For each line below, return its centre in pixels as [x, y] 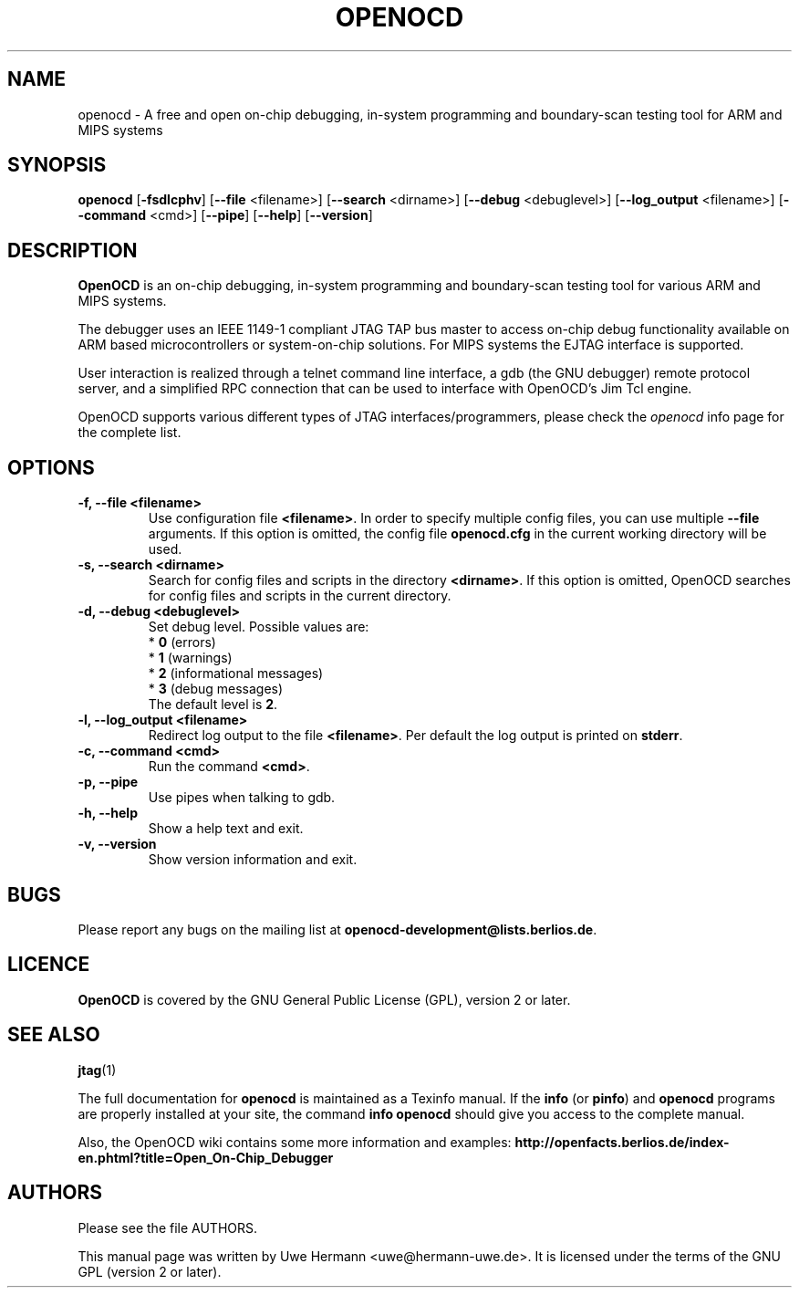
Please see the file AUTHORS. [168, 1227]
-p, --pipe [108, 782]
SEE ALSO [54, 1035]
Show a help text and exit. [226, 829]
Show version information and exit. [253, 860]
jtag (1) [97, 1070]
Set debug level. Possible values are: [259, 627]
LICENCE [49, 965]
